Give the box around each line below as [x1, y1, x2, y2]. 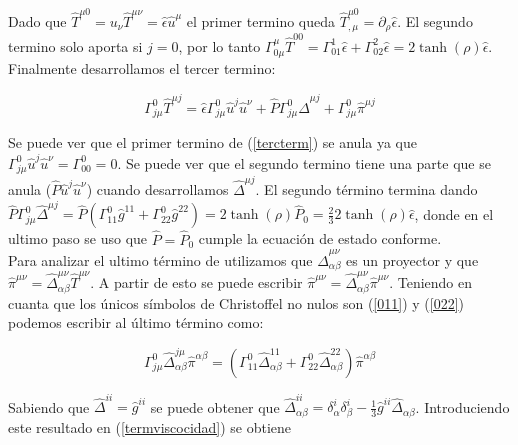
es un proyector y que [346, 249, 479, 270]
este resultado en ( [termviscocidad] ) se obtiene [8, 416, 292, 437]
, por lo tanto [178, 35, 261, 56]
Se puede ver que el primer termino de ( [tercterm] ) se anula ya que [8, 132, 418, 153]
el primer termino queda [186, 10, 336, 31]
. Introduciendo [415, 396, 510, 417]
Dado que [8, 10, 67, 31]
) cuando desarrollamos [86, 179, 229, 200]
